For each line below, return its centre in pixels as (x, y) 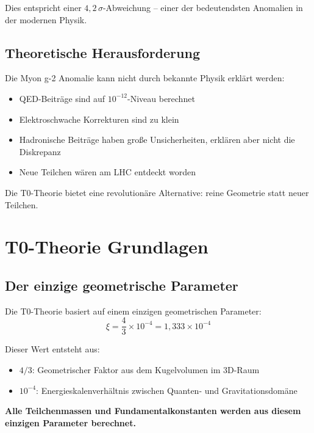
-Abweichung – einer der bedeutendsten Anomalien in (203, 7)
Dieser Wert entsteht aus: (52, 349)
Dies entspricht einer (43, 7)
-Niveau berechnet (161, 98)
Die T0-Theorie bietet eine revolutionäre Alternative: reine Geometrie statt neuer (157, 192)
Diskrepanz (40, 151)
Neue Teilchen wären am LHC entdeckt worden (107, 172)
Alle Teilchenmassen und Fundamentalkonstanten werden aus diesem (153, 411)
